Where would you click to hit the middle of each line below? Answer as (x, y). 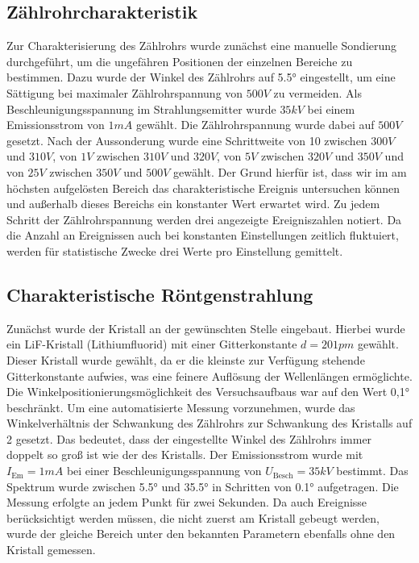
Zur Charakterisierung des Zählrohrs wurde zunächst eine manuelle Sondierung (202, 46)
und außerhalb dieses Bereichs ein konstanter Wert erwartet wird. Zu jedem (193, 204)
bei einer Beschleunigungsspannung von (164, 471)
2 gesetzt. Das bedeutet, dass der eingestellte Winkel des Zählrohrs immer (189, 438)
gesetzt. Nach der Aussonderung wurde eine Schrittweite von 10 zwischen (187, 140)
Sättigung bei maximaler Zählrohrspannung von (125, 92)
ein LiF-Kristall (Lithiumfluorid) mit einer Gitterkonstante (152, 344)
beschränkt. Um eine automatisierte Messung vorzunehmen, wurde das (181, 407)
